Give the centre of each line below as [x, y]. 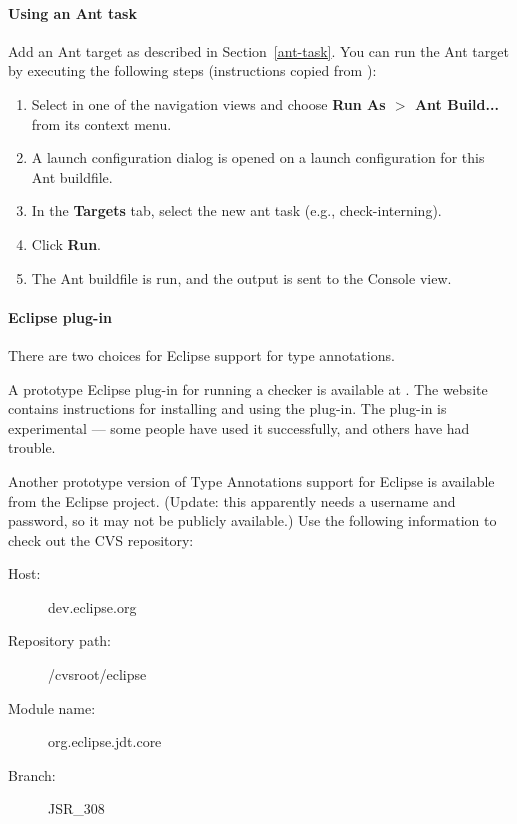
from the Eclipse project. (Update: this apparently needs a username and [232, 500]
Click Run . [66, 243]
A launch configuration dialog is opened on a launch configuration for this [258, 157]
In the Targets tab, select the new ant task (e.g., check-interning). [236, 210]
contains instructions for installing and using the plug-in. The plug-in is [227, 408]
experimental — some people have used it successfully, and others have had [239, 427]
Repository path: [59, 640]
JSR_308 [76, 808]
